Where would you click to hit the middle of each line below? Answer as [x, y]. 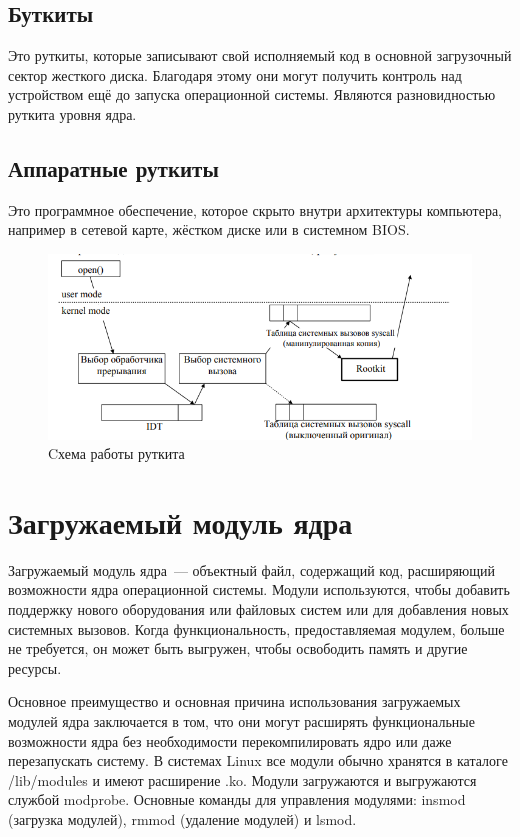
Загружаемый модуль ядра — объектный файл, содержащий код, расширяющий [252, 569]
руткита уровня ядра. [72, 113]
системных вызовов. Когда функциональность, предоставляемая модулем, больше [256, 628]
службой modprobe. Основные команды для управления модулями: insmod [237, 799]
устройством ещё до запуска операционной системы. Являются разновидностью [252, 94]
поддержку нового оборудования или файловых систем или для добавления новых [258, 609]
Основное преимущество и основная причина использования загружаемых [234, 701]
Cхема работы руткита [116, 453]
